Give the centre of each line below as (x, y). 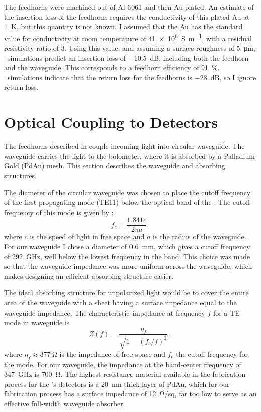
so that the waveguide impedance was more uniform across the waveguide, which (128, 266)
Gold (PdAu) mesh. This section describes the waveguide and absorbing (115, 166)
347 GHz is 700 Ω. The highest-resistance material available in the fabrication (125, 374)
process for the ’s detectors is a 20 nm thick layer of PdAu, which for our (117, 384)
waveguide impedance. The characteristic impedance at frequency (105, 312)
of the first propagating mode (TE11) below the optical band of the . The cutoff (127, 202)
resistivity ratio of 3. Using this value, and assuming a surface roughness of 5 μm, (130, 48)
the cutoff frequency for (212, 353)
